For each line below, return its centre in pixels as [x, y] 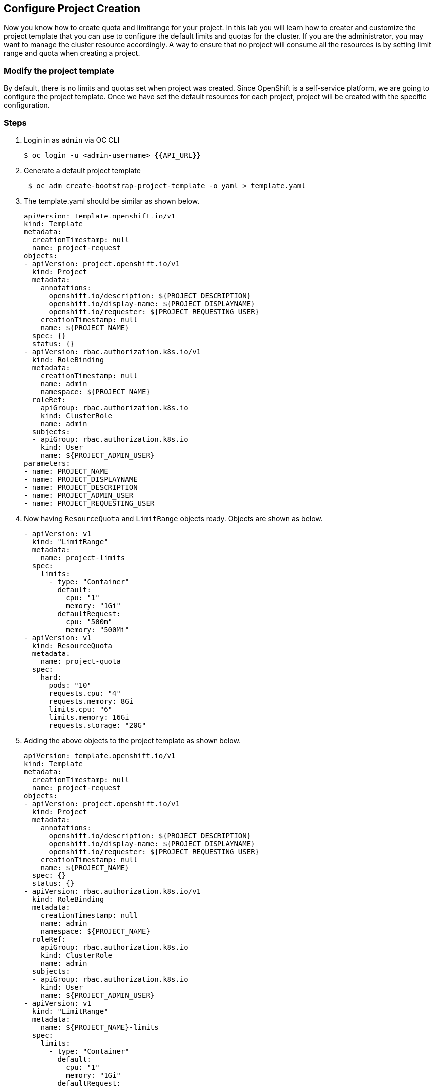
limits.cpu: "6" [81, 709]
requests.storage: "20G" [98, 725]
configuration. [27, 105]
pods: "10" [70, 685]
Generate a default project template [82, 170]
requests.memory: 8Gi [91, 701]
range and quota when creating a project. [72, 53]
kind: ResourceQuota [72, 645]
